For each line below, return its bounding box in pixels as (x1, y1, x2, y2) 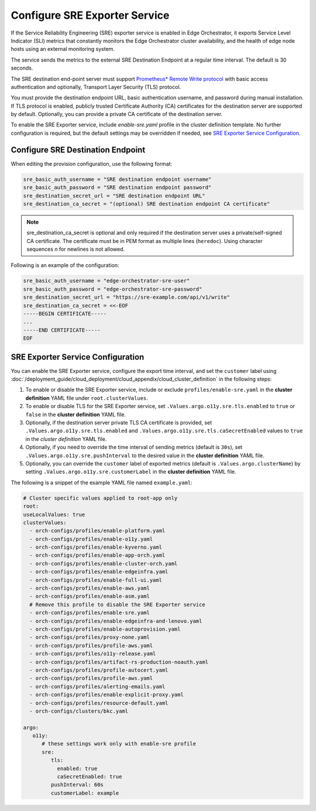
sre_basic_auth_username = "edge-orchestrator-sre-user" (23, 278, 190, 284)
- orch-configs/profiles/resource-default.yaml (29, 700, 169, 706)
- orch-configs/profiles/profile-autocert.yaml (29, 666, 169, 673)
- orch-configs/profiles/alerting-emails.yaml (29, 683, 166, 690)
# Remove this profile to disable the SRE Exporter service (29, 601, 205, 608)
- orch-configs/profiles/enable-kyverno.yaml (29, 544, 162, 550)
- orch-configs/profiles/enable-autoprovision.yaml (29, 625, 181, 632)
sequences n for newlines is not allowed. (26, 246, 125, 253)
